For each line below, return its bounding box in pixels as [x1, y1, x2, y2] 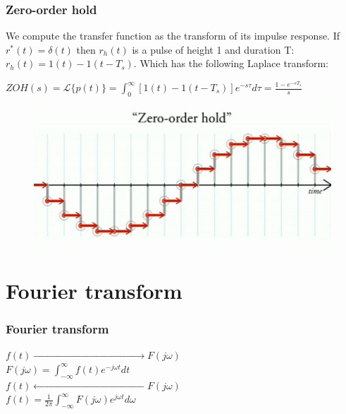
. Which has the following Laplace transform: [133, 56, 329, 71]
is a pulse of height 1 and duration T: [132, 42, 295, 57]
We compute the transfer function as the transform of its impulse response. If [6, 28, 340, 43]
